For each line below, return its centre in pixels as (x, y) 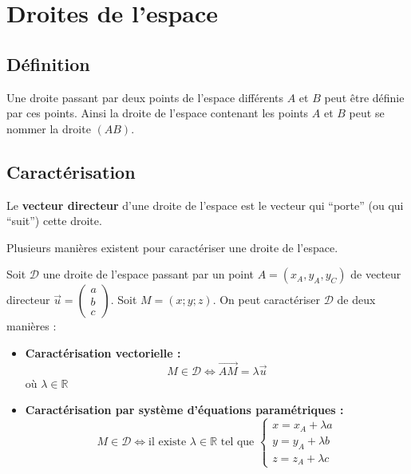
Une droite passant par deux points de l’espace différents (145, 97)
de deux (356, 300)
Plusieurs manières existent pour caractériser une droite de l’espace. (172, 247)
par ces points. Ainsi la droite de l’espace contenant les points (158, 113)
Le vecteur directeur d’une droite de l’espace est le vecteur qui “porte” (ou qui (205, 205)
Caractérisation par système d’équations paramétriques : (184, 410)
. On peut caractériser (266, 300)
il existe (168, 442)
